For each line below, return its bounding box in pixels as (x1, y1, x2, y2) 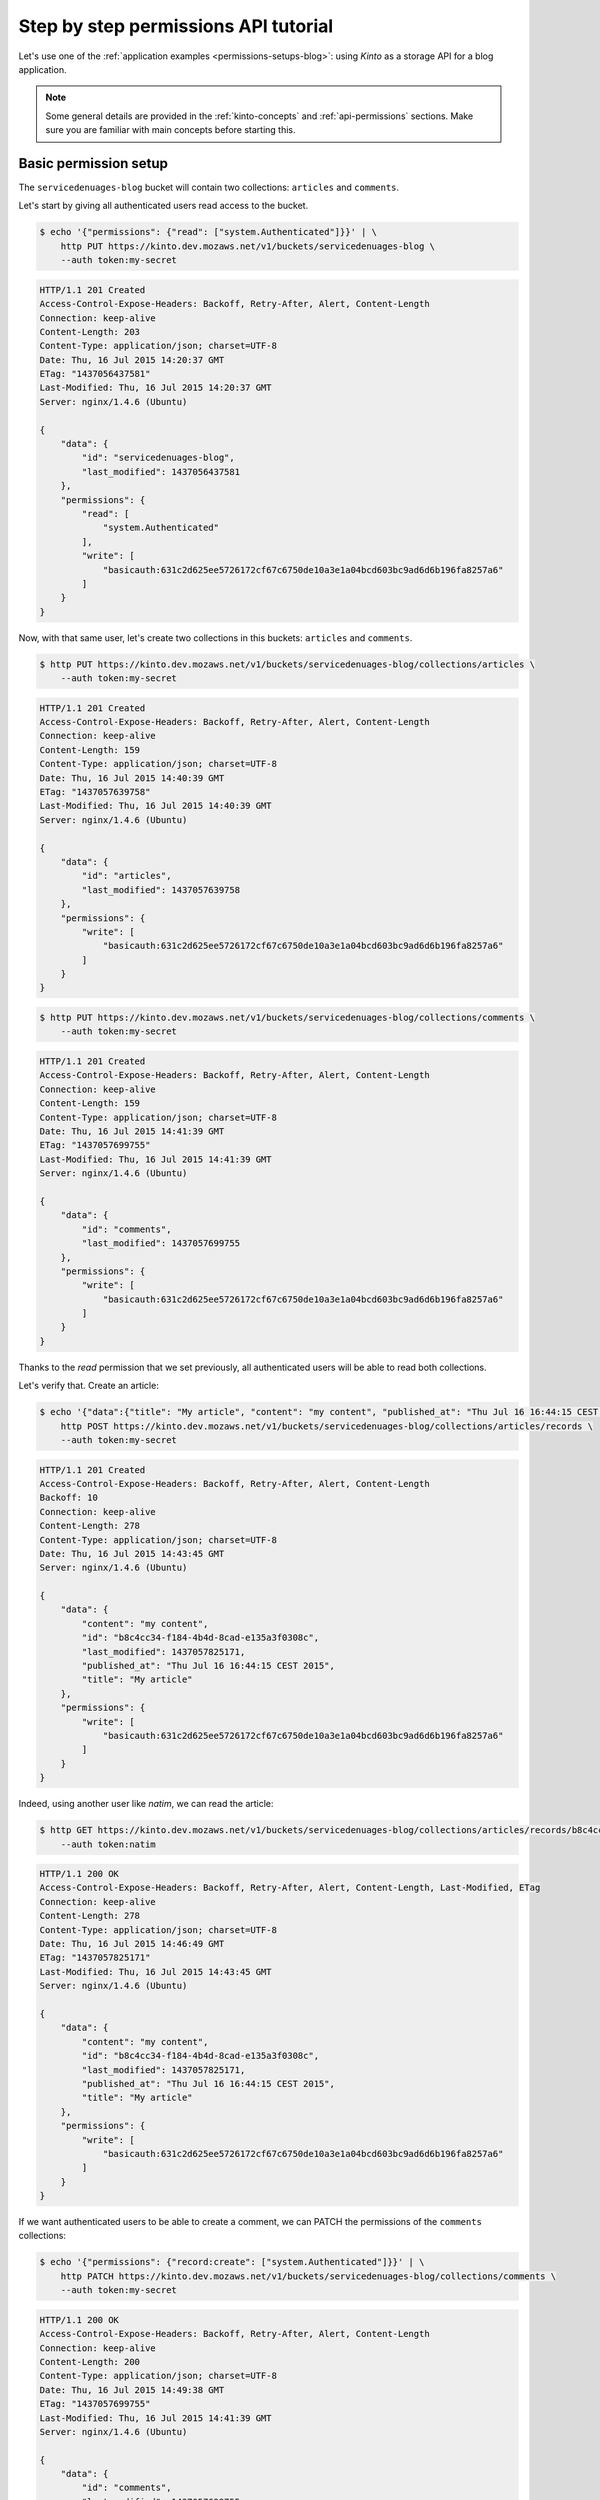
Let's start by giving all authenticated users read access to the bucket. (18, 200, 309, 212)
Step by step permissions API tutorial (18, 15, 334, 37)
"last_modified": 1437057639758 (81, 884, 240, 895)
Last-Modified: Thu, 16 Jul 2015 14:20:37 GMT (39, 382, 272, 394)
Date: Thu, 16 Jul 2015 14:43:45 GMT (39, 1548, 225, 1559)
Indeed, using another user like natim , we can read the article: (18, 1798, 274, 1810)
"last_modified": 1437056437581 (81, 466, 240, 477)
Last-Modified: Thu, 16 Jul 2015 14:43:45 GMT (39, 1966, 272, 1977)
